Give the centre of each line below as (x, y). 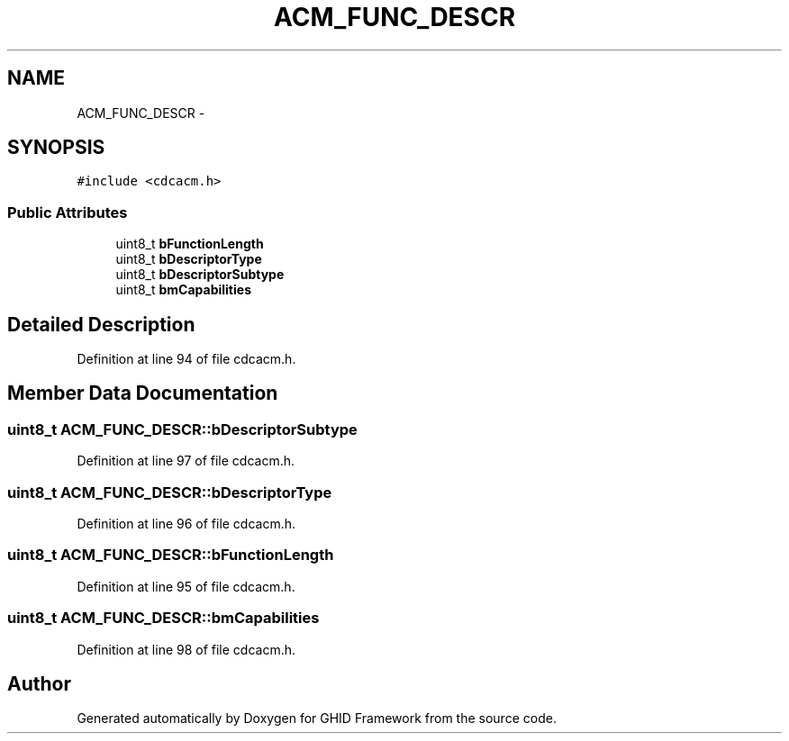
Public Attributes (68, 212)
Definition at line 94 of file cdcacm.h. (186, 359)
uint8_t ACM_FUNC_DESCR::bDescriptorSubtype (182, 429)
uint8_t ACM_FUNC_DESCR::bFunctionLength (171, 555)
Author (39, 683)
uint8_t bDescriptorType (189, 259)
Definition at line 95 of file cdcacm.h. (186, 586)
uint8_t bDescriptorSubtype (200, 275)
